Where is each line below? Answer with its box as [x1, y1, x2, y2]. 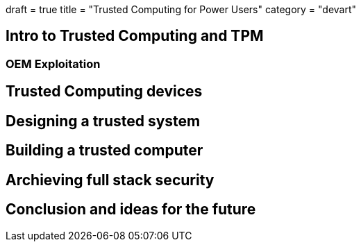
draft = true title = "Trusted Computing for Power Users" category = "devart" [6, 3, 357, 15]
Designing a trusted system [6, 112, 201, 130]
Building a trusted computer [6, 142, 203, 160]
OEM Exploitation [6, 56, 101, 71]
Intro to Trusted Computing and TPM [6, 27, 264, 45]
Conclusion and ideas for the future [6, 200, 256, 218]
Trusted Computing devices [6, 83, 203, 101]
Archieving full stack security [6, 171, 215, 189]
